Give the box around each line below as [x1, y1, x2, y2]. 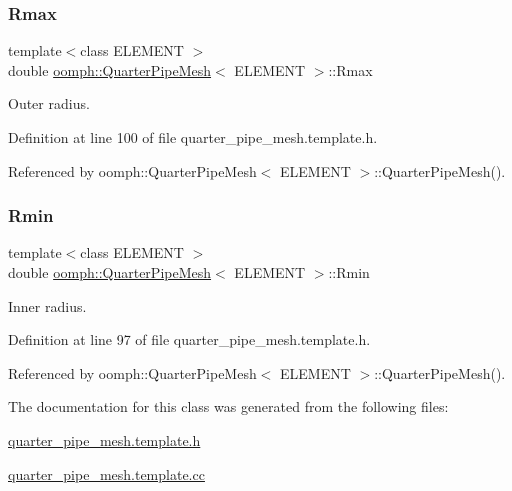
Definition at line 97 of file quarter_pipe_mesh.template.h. [8, 329, 371, 350]
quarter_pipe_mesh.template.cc [8, 463, 205, 484]
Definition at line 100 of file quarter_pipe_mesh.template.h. [8, 127, 378, 147]
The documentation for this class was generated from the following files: [8, 396, 449, 417]
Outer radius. [8, 93, 90, 114]
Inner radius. [8, 295, 87, 316]
